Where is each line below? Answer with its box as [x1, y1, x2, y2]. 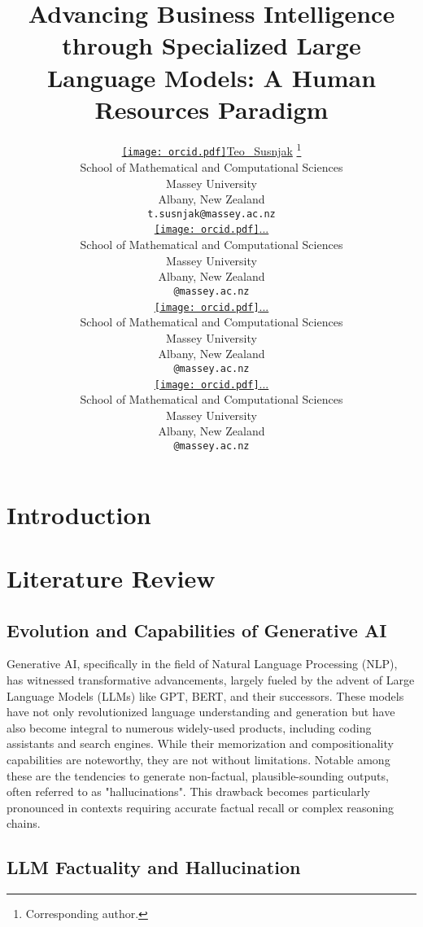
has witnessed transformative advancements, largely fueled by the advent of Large [7, 671, 415, 689]
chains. [7, 815, 41, 832]
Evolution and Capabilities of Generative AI [7, 617, 387, 642]
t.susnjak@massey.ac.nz [147, 208, 276, 220]
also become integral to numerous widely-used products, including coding [7, 719, 372, 736]
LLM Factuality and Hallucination [7, 855, 301, 880]
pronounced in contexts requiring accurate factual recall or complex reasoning [7, 798, 395, 815]
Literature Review [7, 562, 216, 595]
